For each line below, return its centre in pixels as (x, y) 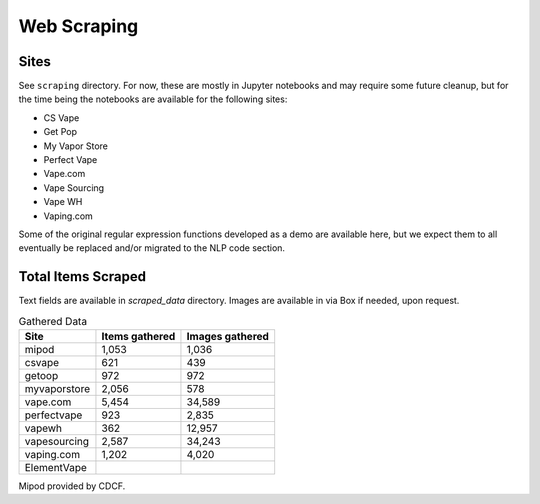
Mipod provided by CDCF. (72, 486)
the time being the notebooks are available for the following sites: (153, 99)
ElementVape (55, 468)
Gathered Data (53, 321)
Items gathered (138, 337)
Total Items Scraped (82, 276)
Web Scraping (78, 26)
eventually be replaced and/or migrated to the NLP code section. (151, 248)
